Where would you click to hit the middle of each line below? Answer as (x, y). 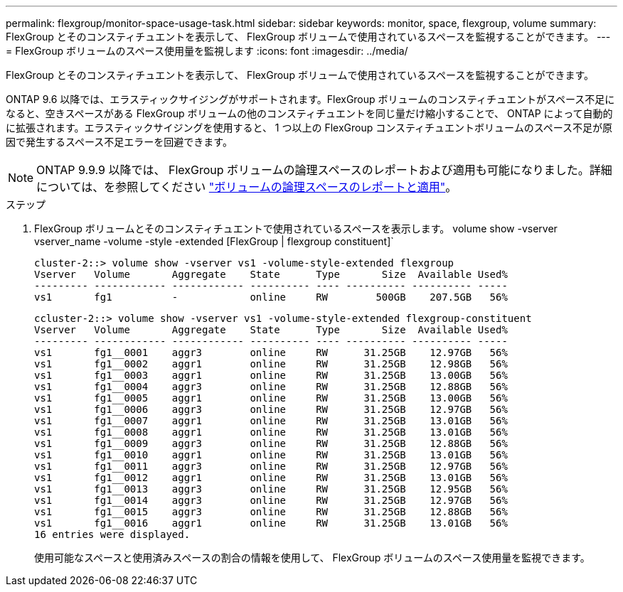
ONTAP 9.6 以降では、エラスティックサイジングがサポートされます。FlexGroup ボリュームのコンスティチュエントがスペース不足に (310, 99)
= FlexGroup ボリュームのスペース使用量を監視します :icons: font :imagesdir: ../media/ (207, 51)
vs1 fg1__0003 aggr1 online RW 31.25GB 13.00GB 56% (271, 375)
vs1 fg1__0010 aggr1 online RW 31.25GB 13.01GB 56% (271, 455)
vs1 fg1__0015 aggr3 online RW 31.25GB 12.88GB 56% (271, 512)
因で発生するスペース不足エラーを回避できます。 (119, 142)
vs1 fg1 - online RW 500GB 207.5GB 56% (271, 297)
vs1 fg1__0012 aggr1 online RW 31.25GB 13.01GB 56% (271, 478)
